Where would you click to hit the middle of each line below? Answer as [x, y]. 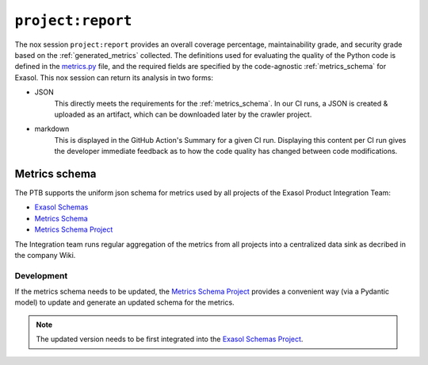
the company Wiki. [45, 255]
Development [41, 275]
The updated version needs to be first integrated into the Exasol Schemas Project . [170, 339]
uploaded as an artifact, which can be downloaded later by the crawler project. [183, 114]
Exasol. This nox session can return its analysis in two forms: [114, 77]
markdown [52, 129]
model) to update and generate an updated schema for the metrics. [124, 302]
